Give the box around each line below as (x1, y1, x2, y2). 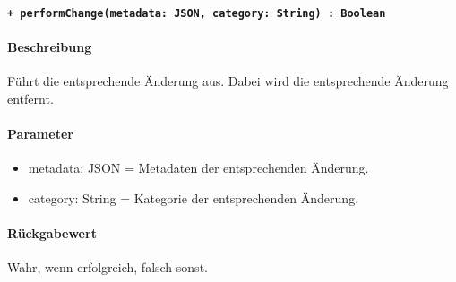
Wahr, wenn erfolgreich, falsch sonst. (7, 258, 208, 277)
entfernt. (7, 89, 54, 107)
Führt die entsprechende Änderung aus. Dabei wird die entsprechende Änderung (7, 72, 449, 90)
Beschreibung (7, 37, 92, 56)
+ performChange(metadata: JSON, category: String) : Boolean (7, 6, 386, 20)
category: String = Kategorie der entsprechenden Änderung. (28, 188, 359, 207)
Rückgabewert (7, 223, 97, 242)
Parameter (7, 124, 73, 142)
